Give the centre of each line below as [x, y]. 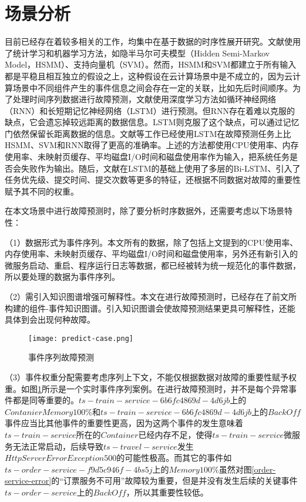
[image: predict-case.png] [81, 338]
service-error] [28, 481]
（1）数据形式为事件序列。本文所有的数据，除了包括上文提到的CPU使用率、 [152, 242]
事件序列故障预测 [61, 357]
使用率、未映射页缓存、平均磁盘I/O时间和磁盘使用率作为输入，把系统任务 [147, 157]
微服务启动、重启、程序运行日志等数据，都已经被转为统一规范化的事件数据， [153, 265]
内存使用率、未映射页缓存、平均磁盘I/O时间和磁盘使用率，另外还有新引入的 [151, 254]
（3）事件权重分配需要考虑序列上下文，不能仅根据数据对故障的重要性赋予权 [151, 377]
